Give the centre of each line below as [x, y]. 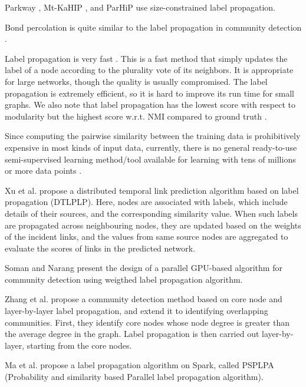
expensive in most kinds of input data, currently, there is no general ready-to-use [151, 147]
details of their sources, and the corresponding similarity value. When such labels [151, 213]
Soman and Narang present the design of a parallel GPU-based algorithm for [144, 268]
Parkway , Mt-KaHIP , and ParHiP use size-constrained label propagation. [140, 7]
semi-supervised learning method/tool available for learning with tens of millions [150, 159]
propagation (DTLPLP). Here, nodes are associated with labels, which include [146, 202]
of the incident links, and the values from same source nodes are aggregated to [147, 236]
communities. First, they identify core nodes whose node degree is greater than [147, 322]
